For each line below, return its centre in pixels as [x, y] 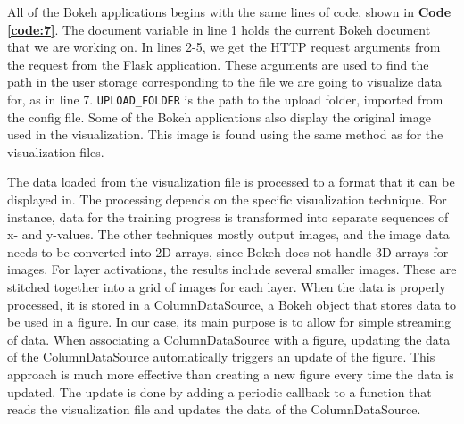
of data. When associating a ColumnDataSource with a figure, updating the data [229, 339]
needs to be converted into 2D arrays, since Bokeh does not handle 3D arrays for [228, 251]
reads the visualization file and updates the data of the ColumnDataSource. [214, 409]
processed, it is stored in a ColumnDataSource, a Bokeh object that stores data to [232, 304]
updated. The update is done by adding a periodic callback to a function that [220, 391]
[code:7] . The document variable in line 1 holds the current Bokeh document [219, 29]
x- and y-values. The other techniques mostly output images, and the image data [228, 234]
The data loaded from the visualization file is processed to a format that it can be [231, 182]
